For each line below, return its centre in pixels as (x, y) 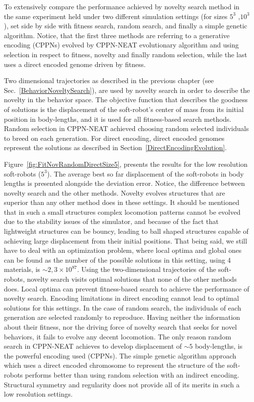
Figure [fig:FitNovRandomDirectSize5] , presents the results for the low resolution (126, 164)
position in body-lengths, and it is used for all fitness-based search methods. (118, 119)
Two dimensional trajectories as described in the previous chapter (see (109, 80)
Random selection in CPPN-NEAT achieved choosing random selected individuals (127, 128)
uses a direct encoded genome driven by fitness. (75, 64)
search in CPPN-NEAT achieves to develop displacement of (93, 346)
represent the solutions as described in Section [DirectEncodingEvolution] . (116, 147)
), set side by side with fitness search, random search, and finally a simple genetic (126, 26)
